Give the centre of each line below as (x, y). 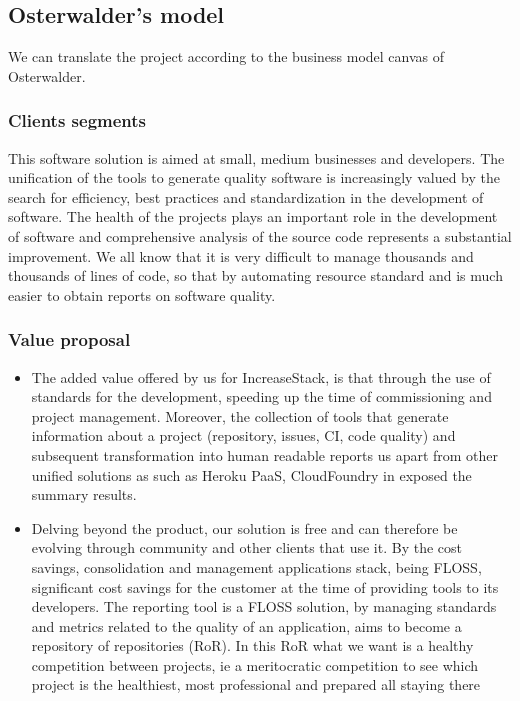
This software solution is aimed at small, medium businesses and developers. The (256, 157)
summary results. (84, 494)
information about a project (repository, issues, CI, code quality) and (243, 435)
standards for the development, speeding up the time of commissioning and (261, 396)
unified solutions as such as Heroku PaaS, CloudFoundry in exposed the (251, 474)
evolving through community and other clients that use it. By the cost (247, 547)
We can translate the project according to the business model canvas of (226, 56)
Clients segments (77, 120)
